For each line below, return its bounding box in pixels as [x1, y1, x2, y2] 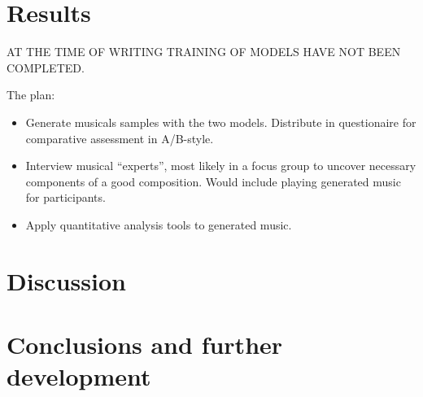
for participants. [25, 189, 106, 206]
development [7, 360, 151, 393]
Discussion [7, 264, 126, 297]
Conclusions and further [7, 328, 283, 361]
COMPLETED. [7, 59, 85, 76]
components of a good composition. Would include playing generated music [25, 172, 401, 190]
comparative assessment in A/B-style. [25, 129, 214, 146]
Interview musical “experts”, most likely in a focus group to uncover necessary [25, 157, 416, 174]
